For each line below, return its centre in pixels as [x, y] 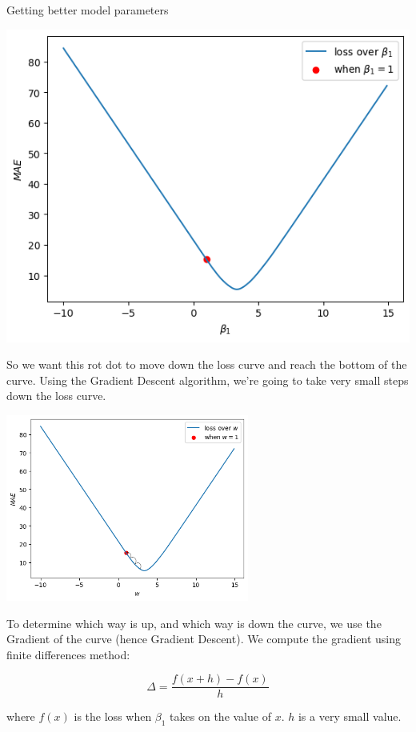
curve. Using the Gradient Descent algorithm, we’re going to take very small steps [208, 380]
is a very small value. [350, 716]
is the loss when [113, 716]
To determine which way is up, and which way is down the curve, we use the [194, 623]
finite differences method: [68, 654]
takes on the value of [220, 716]
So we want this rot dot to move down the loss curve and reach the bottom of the [207, 364]
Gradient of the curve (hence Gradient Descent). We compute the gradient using [204, 639]
